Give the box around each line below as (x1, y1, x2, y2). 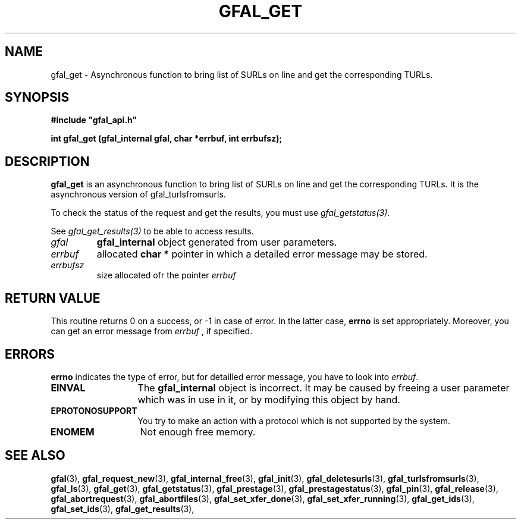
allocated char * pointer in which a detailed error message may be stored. (96, 248, 428, 261)
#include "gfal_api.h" (51, 115, 137, 125)
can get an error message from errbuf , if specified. (51, 326, 253, 337)
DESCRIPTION (5, 153, 90, 169)
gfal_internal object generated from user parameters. (96, 236, 337, 249)
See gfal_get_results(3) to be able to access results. (51, 226, 254, 237)
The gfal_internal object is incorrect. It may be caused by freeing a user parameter (137, 381, 510, 394)
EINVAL (51, 381, 86, 394)
